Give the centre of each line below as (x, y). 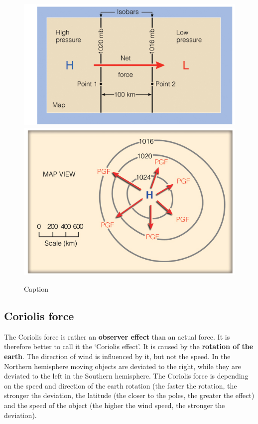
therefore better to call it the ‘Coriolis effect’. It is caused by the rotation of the (129, 346)
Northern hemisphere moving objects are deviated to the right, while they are (123, 366)
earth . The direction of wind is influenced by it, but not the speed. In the (117, 356)
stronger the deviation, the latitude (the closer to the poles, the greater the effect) (129, 395)
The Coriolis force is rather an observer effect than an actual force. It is (117, 336)
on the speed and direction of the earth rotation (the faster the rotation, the (121, 385)
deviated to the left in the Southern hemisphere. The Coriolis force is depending (126, 376)
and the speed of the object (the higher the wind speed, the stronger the (115, 405)
